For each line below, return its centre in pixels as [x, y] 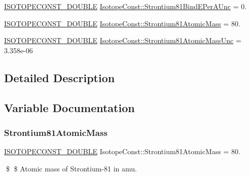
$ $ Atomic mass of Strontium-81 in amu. [71, 168]
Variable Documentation [69, 107]
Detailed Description [60, 77]
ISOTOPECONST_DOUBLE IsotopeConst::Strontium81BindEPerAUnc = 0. [126, 6]
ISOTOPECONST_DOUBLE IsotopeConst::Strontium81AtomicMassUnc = [123, 40]
